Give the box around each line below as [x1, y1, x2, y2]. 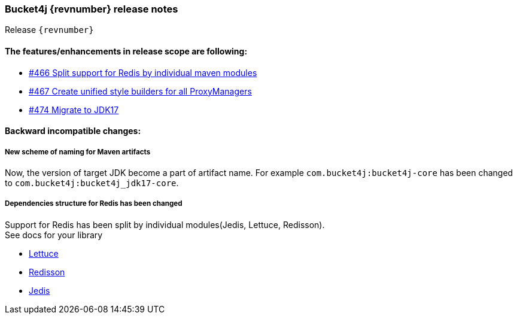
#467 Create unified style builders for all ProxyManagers [29, 86, 252, 96]
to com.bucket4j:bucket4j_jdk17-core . [5, 177, 179, 188]
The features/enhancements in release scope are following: [5, 45, 248, 56]
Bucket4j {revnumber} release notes [5, 3, 178, 15]
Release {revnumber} [5, 25, 94, 35]
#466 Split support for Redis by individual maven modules [29, 67, 257, 78]
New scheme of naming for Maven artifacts [5, 147, 151, 156]
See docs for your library [5, 229, 103, 240]
